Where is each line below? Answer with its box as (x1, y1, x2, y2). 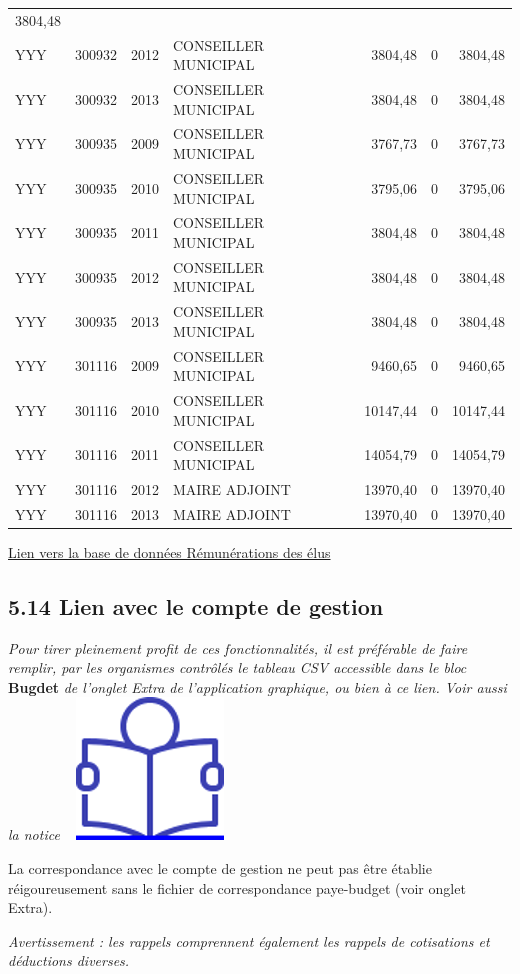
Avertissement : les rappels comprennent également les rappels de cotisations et (8, 930, 490, 951)
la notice (8, 824, 60, 845)
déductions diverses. (8, 950, 130, 971)
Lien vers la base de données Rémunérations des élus (8, 541, 331, 562)
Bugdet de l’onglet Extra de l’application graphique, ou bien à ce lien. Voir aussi (8, 676, 507, 697)
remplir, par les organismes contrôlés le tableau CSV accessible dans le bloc (8, 657, 467, 678)
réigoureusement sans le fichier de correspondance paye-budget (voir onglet (8, 877, 466, 898)
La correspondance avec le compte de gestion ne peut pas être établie (8, 858, 432, 879)
